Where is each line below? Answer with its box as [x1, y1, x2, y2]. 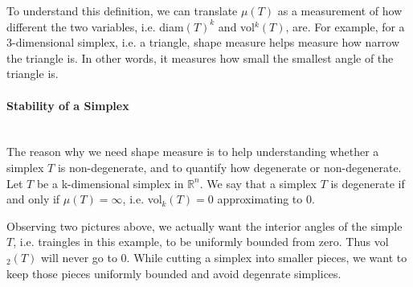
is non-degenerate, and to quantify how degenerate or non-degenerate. [57, 158, 402, 175]
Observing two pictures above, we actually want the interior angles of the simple [6, 217, 403, 234]
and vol [218, 18, 255, 35]
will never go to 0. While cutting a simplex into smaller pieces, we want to [41, 248, 407, 265]
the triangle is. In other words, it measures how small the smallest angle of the [6, 49, 394, 66]
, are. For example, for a [285, 18, 405, 35]
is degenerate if [330, 174, 405, 191]
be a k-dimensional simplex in [36, 174, 184, 191]
